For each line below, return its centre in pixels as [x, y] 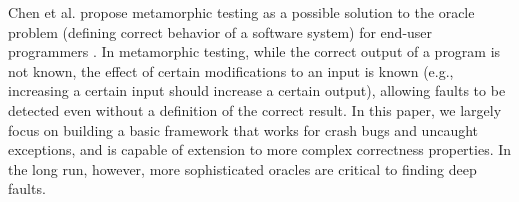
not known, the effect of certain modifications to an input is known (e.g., [231, 70]
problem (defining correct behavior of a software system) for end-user [220, 31]
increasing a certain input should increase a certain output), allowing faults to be [257, 90]
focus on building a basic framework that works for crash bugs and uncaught [243, 129]
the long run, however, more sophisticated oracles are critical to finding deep [242, 168]
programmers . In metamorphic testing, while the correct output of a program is [254, 51]
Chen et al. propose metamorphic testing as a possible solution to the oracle [241, 12]
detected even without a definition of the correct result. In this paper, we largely [255, 109]
